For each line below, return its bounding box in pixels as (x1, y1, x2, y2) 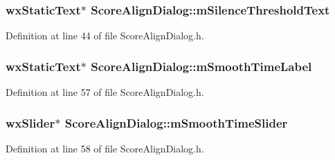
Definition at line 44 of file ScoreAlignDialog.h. (6, 28, 204, 43)
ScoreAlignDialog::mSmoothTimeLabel (91, 57, 312, 74)
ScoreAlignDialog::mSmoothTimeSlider (64, 114, 288, 131)
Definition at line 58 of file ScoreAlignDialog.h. (6, 141, 204, 155)
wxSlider (6, 114, 55, 131)
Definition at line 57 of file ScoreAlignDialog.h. (6, 85, 204, 99)
